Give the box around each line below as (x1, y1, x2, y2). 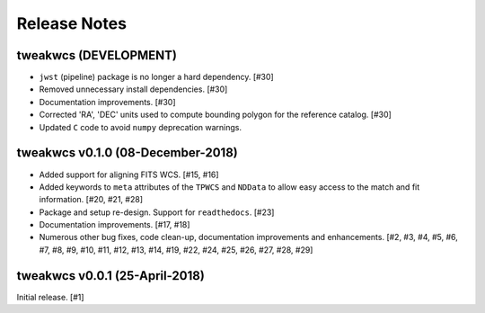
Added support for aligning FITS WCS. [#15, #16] (39, 169, 219, 180)
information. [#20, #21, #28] (39, 194, 144, 205)
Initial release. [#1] (16, 291, 84, 302)
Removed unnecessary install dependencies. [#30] (39, 84, 228, 94)
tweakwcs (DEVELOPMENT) (16, 48, 178, 63)
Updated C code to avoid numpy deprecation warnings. (39, 121, 242, 132)
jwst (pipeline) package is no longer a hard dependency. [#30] (39, 72, 274, 83)
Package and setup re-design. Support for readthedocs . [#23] (39, 207, 275, 218)
